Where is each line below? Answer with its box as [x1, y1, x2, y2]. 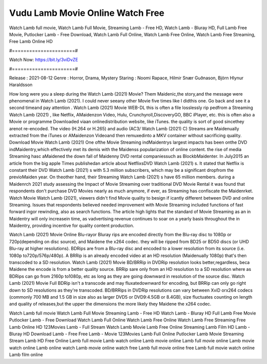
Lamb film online [9, 352, 43, 358]
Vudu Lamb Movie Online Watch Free [9, 7, 165, 18]
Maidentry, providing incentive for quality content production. [9, 223, 134, 229]
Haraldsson [9, 82, 33, 88]
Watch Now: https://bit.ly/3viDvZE [9, 57, 79, 63]
